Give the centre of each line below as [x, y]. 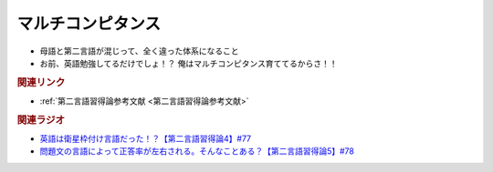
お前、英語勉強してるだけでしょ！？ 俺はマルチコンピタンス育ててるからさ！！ [189, 63]
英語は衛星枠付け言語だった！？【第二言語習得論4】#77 [146, 139]
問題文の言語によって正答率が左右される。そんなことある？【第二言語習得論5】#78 [197, 151]
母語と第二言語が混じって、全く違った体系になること [139, 51]
